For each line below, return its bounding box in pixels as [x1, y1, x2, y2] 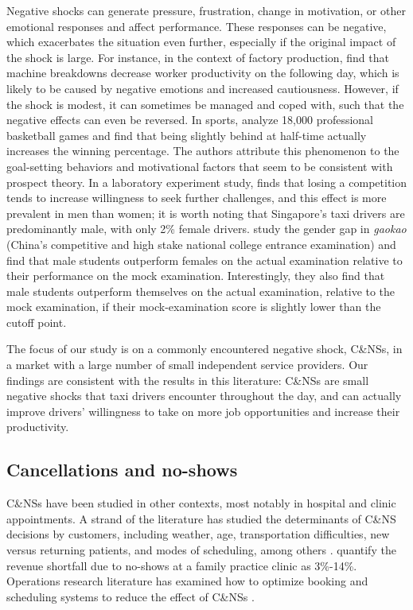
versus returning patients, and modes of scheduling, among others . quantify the [6, 542, 396, 558]
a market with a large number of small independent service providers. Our [6, 356, 368, 373]
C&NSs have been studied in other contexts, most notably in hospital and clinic [6, 495, 396, 511]
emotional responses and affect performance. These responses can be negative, [6, 17, 387, 34]
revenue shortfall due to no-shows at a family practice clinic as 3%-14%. [6, 557, 357, 573]
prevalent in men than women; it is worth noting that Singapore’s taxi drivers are [6, 204, 405, 221]
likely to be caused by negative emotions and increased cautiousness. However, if [6, 80, 399, 96]
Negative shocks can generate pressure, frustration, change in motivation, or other [6, 2, 406, 18]
